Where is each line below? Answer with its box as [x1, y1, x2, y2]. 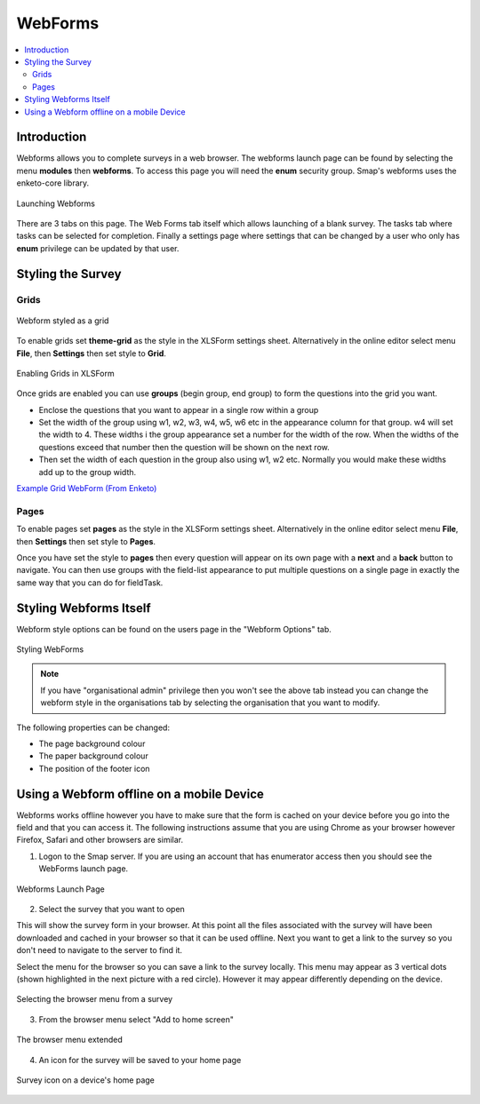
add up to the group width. [38, 466, 137, 477]
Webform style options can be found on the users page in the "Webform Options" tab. [16, 623, 332, 634]
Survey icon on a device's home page [16, 1075, 155, 1085]
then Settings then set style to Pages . [16, 536, 156, 546]
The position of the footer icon [38, 763, 150, 774]
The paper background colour [38, 751, 148, 761]
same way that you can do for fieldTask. [16, 577, 164, 588]
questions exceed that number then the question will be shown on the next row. [38, 441, 330, 452]
